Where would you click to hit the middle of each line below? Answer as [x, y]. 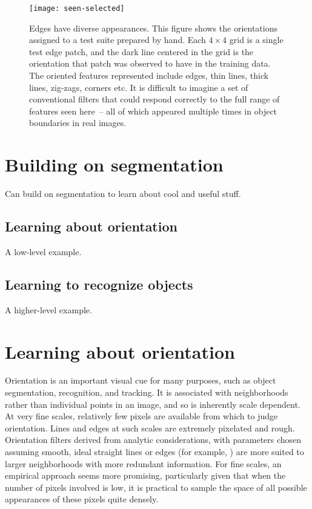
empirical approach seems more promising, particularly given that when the [145, 475]
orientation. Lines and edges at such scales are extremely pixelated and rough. [150, 427]
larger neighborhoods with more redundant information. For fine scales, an [143, 463]
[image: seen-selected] [77, 8]
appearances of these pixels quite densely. [82, 499]
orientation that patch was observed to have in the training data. [150, 63]
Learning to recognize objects [99, 284]
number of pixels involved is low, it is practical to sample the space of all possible [156, 487]
